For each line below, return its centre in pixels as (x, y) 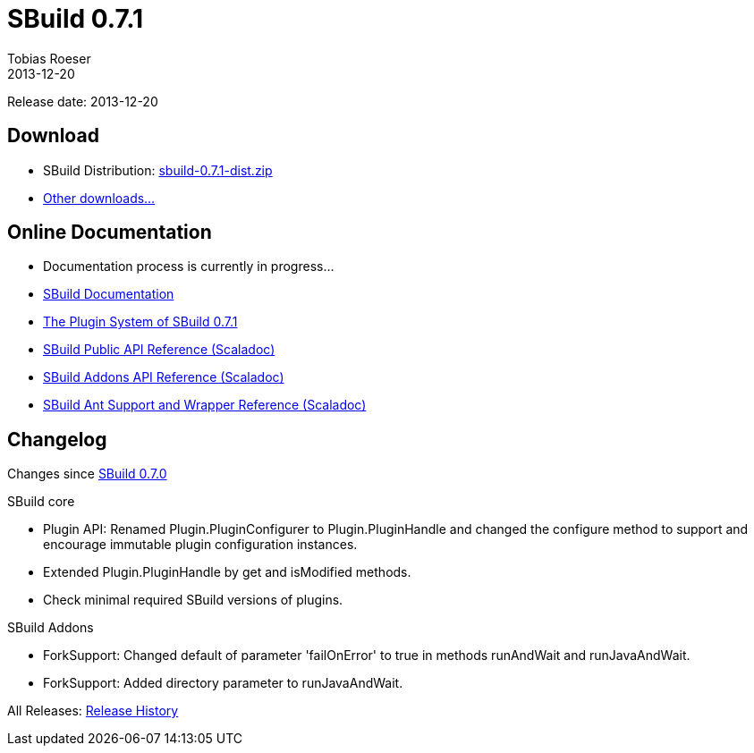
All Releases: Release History (93, 711)
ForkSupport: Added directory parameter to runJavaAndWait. (223, 683)
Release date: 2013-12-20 (83, 101)
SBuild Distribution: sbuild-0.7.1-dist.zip (158, 170)
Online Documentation (110, 233)
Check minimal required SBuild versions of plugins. (193, 600)
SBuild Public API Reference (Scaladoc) (159, 350)
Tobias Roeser (49, 58)
